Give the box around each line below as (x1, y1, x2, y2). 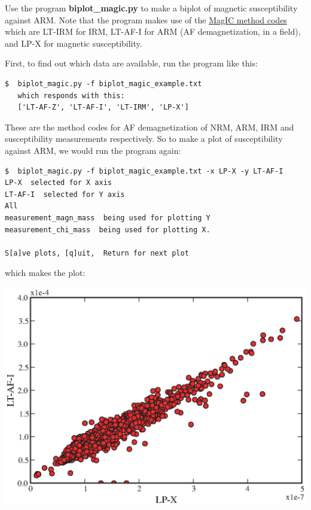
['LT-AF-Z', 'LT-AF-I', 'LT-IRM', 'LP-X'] (17, 103, 189, 112)
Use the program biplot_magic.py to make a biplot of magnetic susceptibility (5, 2, 298, 14)
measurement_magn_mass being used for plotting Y (5, 213, 211, 222)
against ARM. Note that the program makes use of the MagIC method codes (5, 13, 287, 26)
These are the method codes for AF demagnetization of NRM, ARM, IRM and (5, 120, 294, 133)
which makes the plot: (5, 266, 86, 279)
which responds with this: (17, 91, 125, 100)
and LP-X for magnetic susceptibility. (5, 37, 142, 49)
